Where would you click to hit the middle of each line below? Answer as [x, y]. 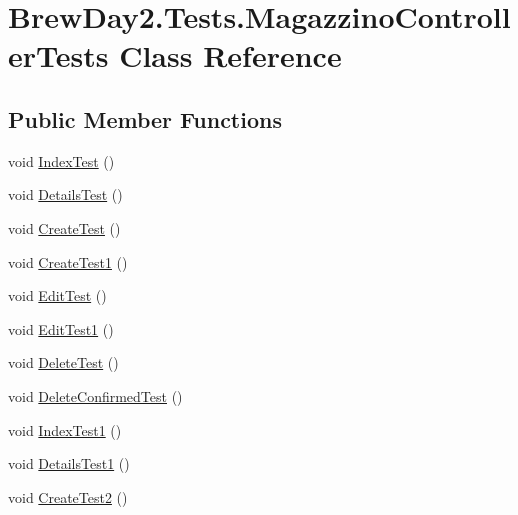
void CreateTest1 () [68, 261]
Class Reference [230, 55]
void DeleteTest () [63, 362]
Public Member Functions [145, 118]
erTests [58, 55]
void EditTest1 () [61, 328]
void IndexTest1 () [65, 429]
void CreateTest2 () [68, 496]
